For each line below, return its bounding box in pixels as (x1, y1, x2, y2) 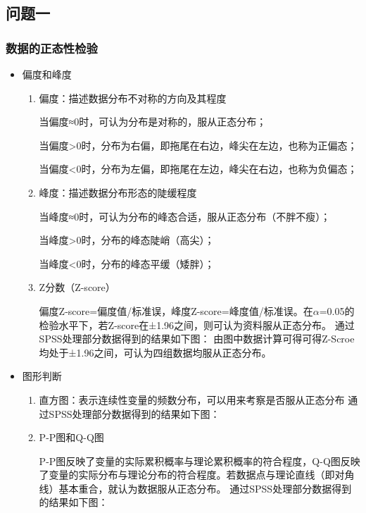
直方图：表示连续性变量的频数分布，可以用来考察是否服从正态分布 (39, 392, 345, 407)
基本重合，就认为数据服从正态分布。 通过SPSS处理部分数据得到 (58, 481, 352, 495)
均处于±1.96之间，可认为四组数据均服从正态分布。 (39, 345, 272, 359)
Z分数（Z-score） (39, 280, 115, 295)
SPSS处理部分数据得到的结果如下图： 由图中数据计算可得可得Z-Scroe (39, 331, 355, 346)
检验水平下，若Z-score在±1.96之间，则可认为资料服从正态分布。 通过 (39, 317, 355, 332)
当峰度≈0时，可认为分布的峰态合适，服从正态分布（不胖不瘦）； (39, 209, 331, 223)
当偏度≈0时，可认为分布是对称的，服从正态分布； (39, 114, 267, 129)
